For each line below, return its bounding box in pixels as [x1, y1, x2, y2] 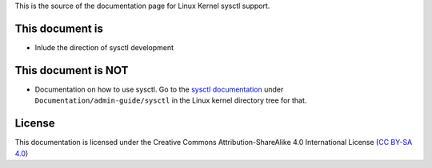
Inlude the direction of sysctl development [34, 42, 174, 52]
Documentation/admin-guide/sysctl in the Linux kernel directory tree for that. [34, 96, 307, 105]
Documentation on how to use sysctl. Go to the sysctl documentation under [34, 84, 284, 94]
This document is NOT [14, 64, 129, 77]
